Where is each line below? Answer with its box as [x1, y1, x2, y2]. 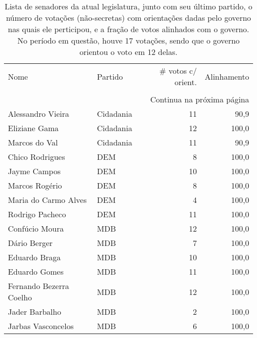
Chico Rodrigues [8, 151, 65, 162]
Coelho [8, 291, 32, 303]
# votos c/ [159, 65, 197, 76]
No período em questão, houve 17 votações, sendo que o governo [17, 35, 240, 46]
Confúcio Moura [8, 223, 64, 234]
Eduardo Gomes [8, 266, 64, 277]
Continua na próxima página [150, 94, 249, 105]
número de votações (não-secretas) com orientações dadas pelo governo [6, 12, 251, 23]
